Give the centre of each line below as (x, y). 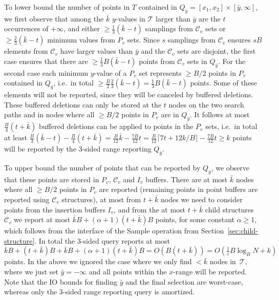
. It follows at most (220, 114)
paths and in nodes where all (49, 114)
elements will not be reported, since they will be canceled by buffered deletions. (129, 94)
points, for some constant (195, 219)
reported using (27, 199)
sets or (215, 28)
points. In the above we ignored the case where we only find (98, 261)
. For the (232, 61)
